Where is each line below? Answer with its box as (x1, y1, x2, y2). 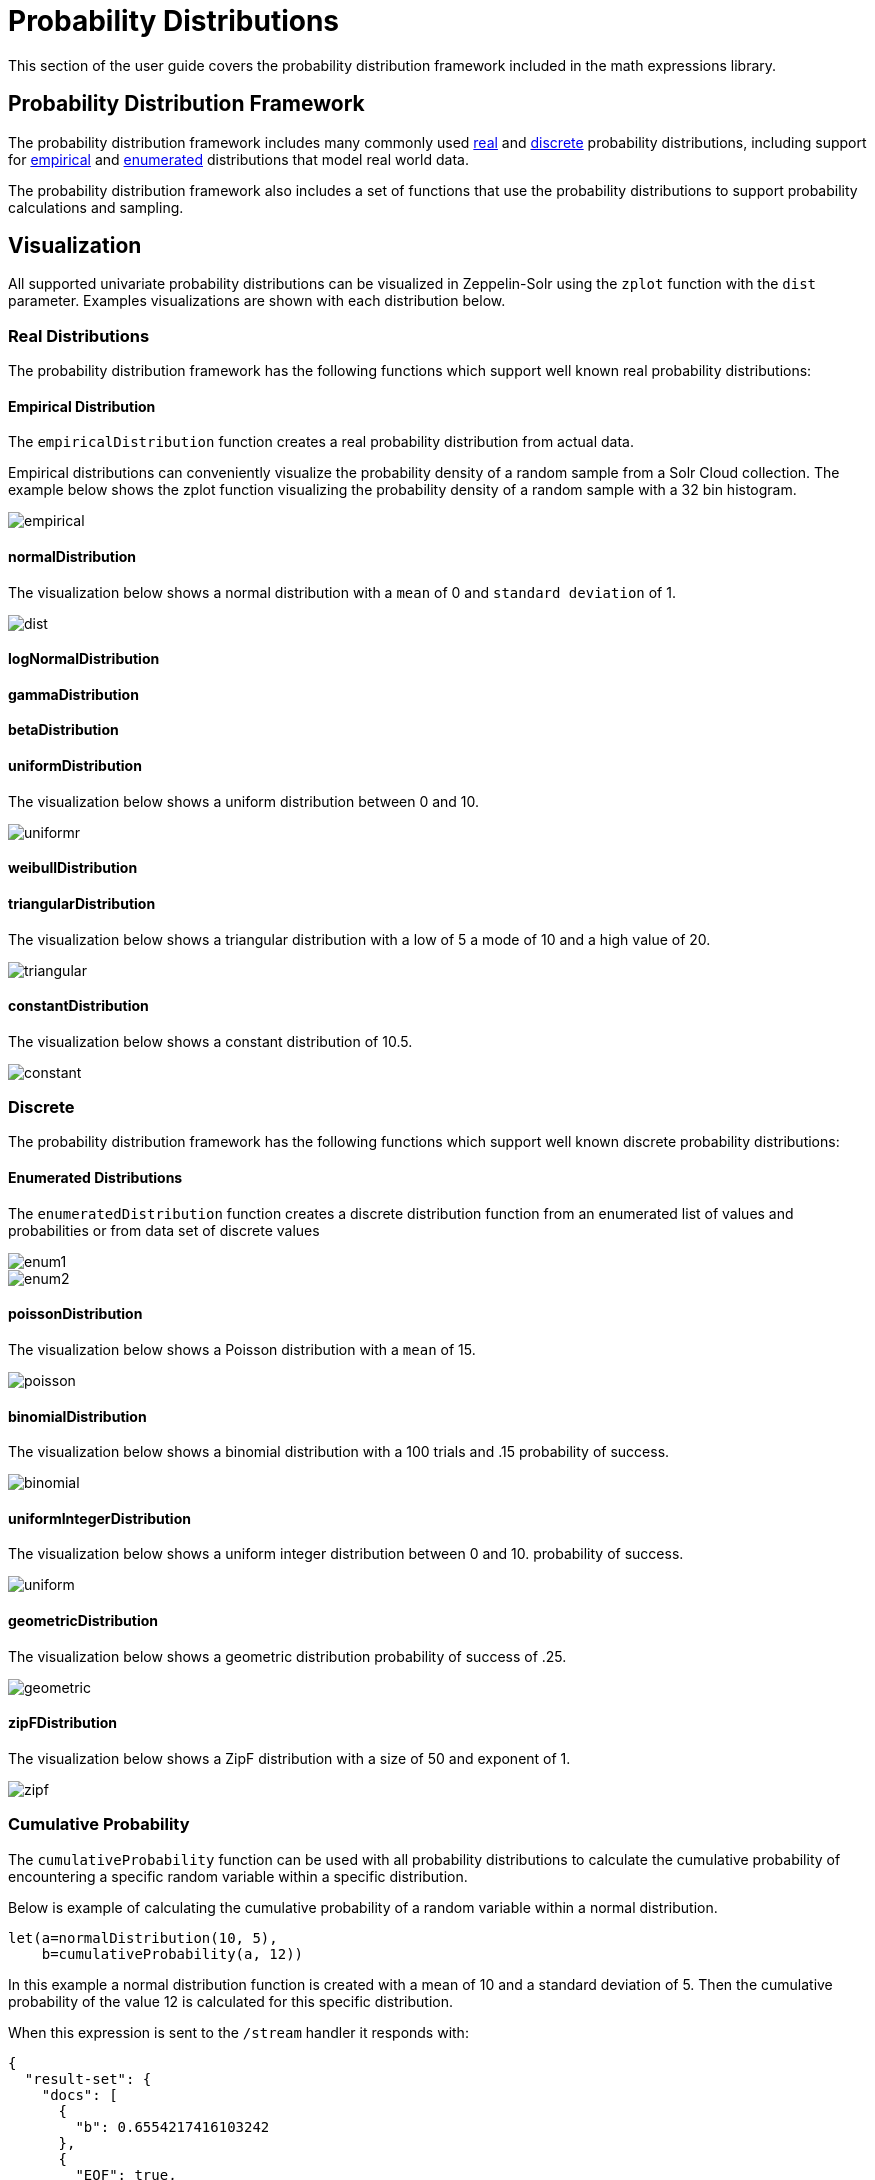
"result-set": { (24, 2070, 152, 2087)
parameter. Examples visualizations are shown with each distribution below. (8, 292, 506, 310)
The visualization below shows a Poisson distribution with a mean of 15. (8, 1340, 476, 1358)
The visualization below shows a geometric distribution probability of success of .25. (8, 1647, 567, 1665)
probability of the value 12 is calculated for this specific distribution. (8, 1992, 454, 2010)
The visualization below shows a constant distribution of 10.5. (8, 1032, 413, 1050)
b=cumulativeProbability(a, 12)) (41, 1945, 304, 1962)
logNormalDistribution (8, 650, 160, 668)
